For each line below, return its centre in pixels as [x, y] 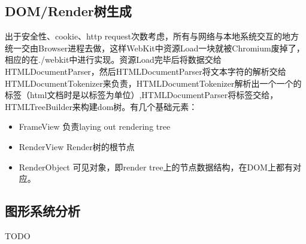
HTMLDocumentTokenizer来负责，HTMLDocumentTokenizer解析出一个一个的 [153, 83]
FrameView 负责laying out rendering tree [95, 126]
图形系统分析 [43, 211]
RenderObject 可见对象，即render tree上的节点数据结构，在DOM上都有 [156, 167]
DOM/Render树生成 [68, 11]
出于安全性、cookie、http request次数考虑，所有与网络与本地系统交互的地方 [152, 36]
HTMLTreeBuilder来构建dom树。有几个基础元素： [101, 106]
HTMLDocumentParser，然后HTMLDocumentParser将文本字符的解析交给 [146, 71]
